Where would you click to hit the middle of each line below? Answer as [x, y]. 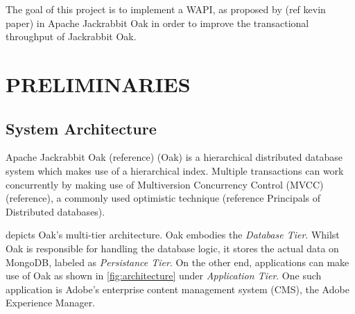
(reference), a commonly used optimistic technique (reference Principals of [163, 198]
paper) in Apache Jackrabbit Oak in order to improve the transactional [157, 23]
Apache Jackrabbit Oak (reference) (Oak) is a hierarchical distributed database [174, 157]
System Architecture [81, 128]
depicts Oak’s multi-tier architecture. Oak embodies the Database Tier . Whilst [173, 235]
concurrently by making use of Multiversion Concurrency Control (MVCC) [165, 184]
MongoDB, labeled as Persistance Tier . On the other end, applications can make [177, 262]
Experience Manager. [51, 303]
